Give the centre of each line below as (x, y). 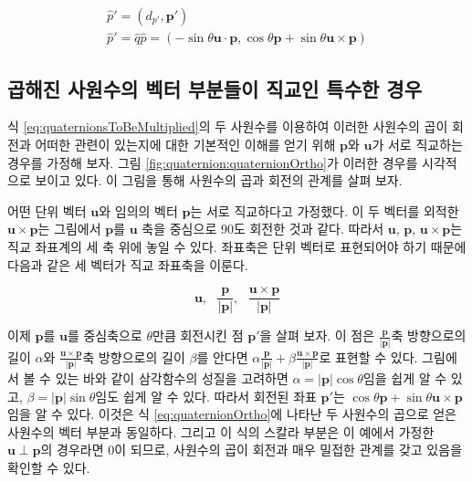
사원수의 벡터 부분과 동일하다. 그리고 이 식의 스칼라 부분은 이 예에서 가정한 (221, 431)
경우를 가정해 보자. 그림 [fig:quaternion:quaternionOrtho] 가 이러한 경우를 (213, 162)
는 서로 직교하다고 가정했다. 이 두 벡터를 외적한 (325, 210)
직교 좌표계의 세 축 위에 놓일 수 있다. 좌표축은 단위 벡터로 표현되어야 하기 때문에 (237, 247)
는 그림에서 (69, 229)
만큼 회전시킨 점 (198, 335)
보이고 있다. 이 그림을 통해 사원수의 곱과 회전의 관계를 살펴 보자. (219, 180)
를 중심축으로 (105, 335)
